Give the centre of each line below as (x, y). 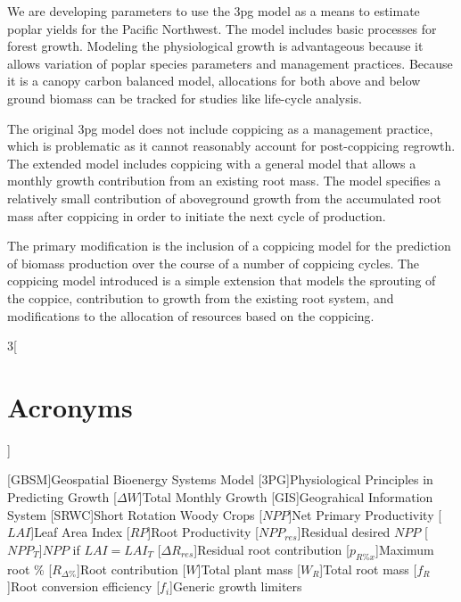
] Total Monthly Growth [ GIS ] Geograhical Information (286, 497)
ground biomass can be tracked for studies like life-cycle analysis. (185, 98)
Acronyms (70, 406)
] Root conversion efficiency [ (84, 586)
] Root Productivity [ (203, 532)
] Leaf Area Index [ (80, 532)
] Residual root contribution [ (272, 549)
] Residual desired (344, 532)
